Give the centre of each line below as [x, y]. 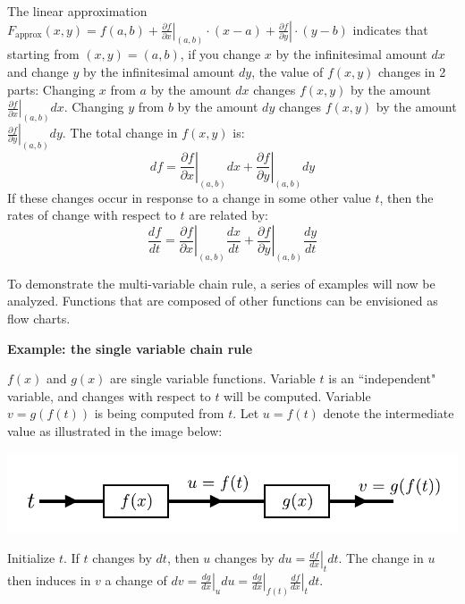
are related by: [228, 215]
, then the [406, 197]
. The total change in [120, 133]
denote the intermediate [389, 413]
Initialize [31, 558]
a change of [136, 580]
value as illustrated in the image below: [115, 431]
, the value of [287, 72]
